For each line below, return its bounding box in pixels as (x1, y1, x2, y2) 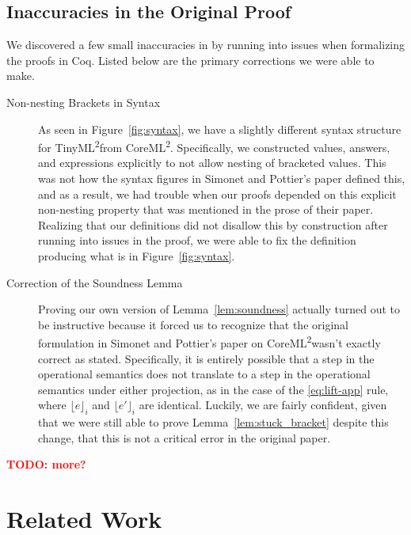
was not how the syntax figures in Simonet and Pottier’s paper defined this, (38, 170, 405, 187)
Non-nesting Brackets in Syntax (6, 93, 161, 110)
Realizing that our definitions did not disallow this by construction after (38, 216, 388, 233)
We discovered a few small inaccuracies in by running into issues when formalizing (6, 36, 405, 53)
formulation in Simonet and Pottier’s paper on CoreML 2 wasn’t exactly (38, 332, 381, 351)
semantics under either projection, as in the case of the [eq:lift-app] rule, (38, 381, 389, 397)
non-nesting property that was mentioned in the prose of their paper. (38, 201, 374, 218)
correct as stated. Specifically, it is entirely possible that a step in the (38, 350, 375, 366)
